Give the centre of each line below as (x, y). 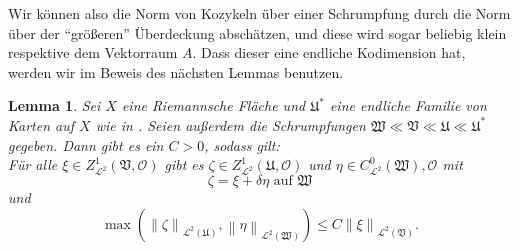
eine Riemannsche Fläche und (213, 105)
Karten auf (41, 124)
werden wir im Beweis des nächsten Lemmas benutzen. (176, 71)
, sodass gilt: (242, 144)
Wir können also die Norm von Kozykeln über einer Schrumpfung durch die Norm (259, 13)
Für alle (33, 164)
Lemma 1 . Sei (54, 105)
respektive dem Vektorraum (93, 52)
